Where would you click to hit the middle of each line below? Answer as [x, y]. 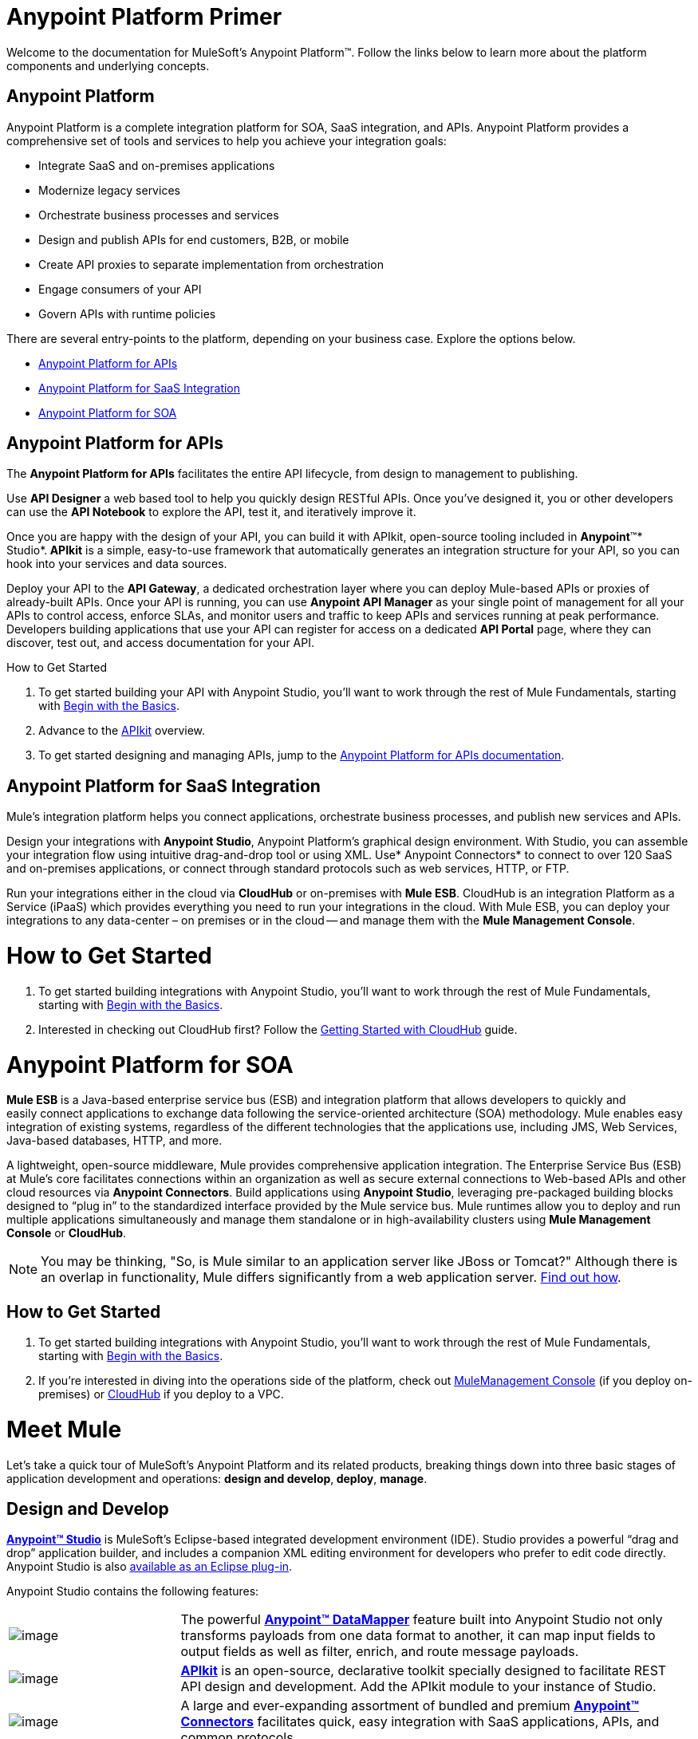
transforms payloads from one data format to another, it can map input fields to [418, 1636]
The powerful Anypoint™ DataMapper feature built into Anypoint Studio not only [422, 1620]
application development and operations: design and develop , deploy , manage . [217, 1478]
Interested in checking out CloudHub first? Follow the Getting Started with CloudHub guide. [278, 1029]
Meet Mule [64, 1429]
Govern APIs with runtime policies [127, 313]
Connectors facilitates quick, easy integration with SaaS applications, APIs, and [420, 1722]
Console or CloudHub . [67, 1233]
